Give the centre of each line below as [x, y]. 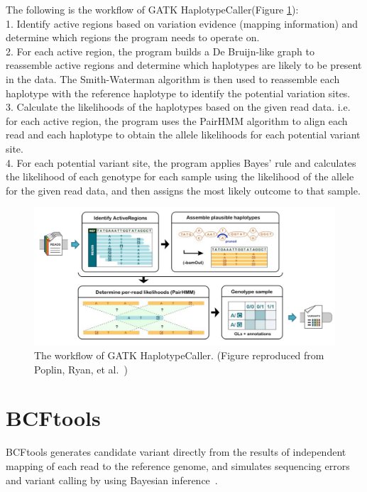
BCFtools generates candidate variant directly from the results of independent [176, 452]
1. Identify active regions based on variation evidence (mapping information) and [182, 23]
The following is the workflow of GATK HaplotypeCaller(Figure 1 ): [152, 9]
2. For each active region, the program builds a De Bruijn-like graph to [160, 51]
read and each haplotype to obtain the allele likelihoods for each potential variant [183, 135]
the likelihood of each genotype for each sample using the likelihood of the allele [180, 176]
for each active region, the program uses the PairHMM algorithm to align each [177, 120]
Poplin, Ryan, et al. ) [81, 369]
